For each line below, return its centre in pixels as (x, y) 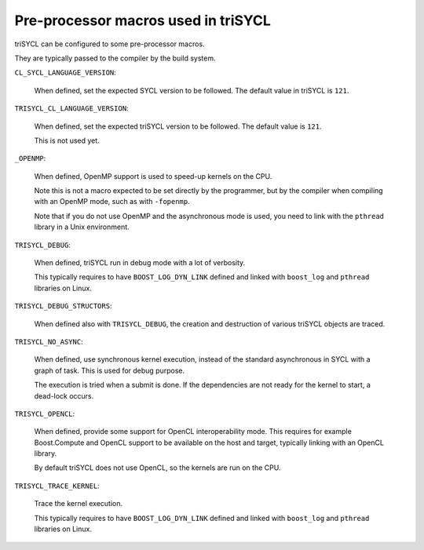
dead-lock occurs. (64, 395)
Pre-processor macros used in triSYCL (143, 20)
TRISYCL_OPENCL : (45, 413)
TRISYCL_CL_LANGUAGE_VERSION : (71, 108)
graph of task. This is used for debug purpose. (110, 370)
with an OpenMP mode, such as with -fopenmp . (112, 202)
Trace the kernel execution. (79, 504)
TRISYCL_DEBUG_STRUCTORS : (63, 306)
